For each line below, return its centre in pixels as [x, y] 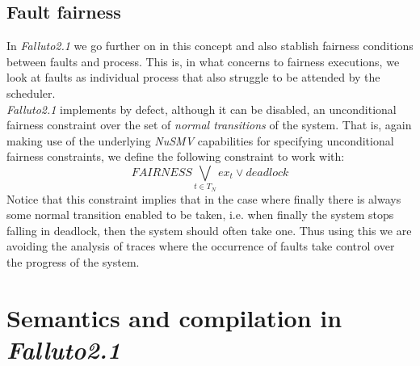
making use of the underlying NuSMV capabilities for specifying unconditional [200, 140]
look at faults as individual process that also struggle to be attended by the [193, 77]
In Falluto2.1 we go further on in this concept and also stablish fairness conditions [210, 46]
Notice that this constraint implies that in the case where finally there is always [204, 198]
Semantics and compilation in [174, 317]
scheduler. [31, 93]
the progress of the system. [73, 262]
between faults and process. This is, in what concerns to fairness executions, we [203, 61]
